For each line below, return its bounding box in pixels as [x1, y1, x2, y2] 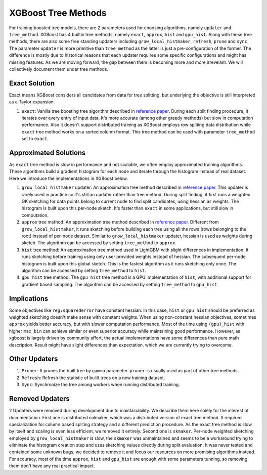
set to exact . [21, 136, 49, 142]
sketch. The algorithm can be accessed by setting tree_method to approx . [21, 240, 177, 246]
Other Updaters [9, 355, 58, 363]
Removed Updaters [9, 394, 70, 403]
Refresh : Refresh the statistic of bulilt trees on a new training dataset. [21, 375, 165, 381]
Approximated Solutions [9, 148, 86, 157]
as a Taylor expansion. [9, 99, 55, 105]
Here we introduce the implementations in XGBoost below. [9, 175, 128, 181]
